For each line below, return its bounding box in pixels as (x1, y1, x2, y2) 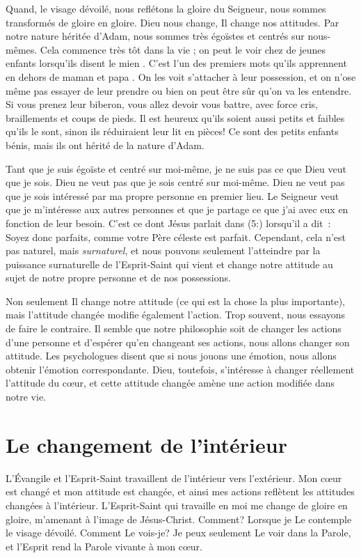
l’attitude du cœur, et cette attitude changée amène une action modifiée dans (6, 375, 335, 390)
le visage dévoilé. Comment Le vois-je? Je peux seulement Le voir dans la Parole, (6, 525, 351, 540)
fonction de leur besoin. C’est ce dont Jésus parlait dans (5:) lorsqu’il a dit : (6, 215, 331, 230)
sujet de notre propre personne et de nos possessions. (6, 270, 231, 285)
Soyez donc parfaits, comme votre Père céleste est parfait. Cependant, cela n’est (6, 229, 346, 244)
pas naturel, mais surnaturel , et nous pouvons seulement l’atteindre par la (6, 243, 321, 258)
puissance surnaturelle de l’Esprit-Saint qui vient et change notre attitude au (6, 256, 333, 271)
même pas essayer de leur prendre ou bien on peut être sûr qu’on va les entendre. (6, 83, 352, 98)
